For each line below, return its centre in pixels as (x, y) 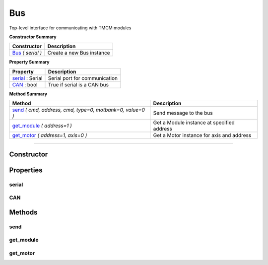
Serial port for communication (83, 78)
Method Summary (28, 94)
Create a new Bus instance (79, 53)
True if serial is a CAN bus (78, 84)
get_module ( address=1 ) (42, 126)
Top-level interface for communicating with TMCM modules (70, 28)
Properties (26, 170)
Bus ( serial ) (27, 53)
